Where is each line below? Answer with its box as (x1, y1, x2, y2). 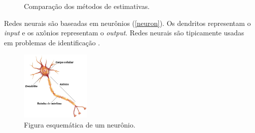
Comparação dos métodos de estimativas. (24, 1, 150, 11)
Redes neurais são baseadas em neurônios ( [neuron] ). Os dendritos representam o (4, 17, 251, 28)
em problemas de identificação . (4, 37, 100, 47)
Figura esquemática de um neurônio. (24, 119, 135, 130)
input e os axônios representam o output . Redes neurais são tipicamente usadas (4, 27, 245, 38)
